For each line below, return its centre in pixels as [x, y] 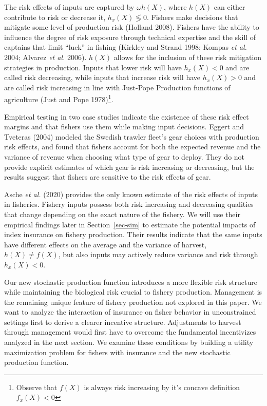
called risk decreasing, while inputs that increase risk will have [102, 77]
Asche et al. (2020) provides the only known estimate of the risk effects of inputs [131, 194]
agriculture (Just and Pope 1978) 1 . [59, 98]
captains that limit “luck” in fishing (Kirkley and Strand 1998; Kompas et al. [126, 47]
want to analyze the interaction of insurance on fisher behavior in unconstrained [130, 312]
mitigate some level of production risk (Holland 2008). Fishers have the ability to [132, 27]
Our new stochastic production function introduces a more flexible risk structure [131, 282]
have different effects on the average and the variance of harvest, [106, 244]
